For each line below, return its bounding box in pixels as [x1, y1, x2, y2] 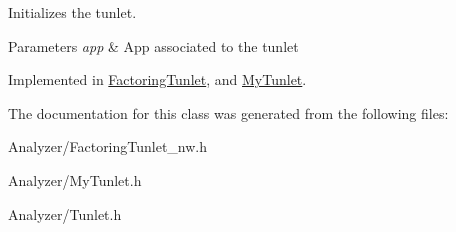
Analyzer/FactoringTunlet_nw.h [8, 136, 208, 157]
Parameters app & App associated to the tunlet [8, 35, 299, 56]
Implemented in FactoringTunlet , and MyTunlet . [8, 69, 307, 90]
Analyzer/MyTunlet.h [8, 169, 142, 190]
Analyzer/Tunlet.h [8, 203, 122, 224]
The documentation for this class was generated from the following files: [8, 102, 449, 123]
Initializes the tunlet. [8, 2, 137, 22]
